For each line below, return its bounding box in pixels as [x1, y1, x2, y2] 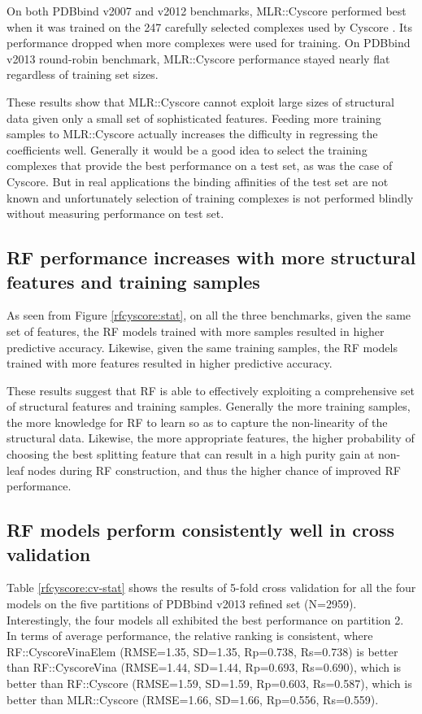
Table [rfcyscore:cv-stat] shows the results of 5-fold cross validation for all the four [7, 579, 416, 596]
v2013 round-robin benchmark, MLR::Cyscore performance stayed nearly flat [7, 50, 390, 67]
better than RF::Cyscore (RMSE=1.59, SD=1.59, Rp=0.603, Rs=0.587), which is [7, 675, 412, 691]
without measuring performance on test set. [7, 205, 224, 222]
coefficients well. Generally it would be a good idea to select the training [7, 141, 368, 158]
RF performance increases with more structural [7, 245, 416, 270]
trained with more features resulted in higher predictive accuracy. [7, 355, 333, 372]
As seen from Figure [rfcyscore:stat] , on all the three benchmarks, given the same [7, 307, 411, 324]
